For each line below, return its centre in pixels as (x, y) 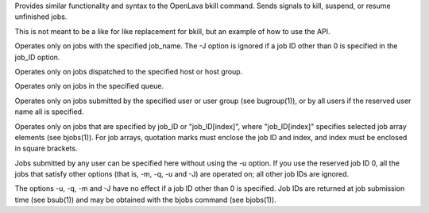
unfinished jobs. (41, 17)
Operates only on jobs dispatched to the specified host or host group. (129, 71)
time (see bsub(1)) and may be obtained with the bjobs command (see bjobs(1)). (146, 200)
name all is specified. (49, 112)
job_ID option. (37, 57)
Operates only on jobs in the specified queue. (89, 86)
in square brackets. (46, 148)
